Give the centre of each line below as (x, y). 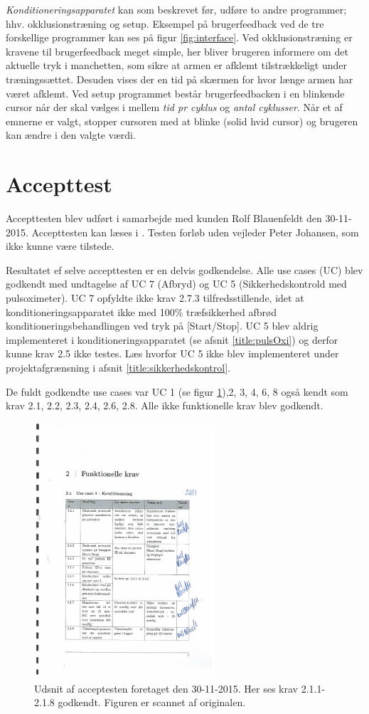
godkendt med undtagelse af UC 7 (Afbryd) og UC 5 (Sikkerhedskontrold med (176, 284)
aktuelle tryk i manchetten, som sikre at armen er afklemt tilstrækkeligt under (176, 65)
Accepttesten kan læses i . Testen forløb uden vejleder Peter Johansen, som (195, 232)
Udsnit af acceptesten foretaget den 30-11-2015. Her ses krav (166, 688)
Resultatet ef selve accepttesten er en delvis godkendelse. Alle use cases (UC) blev (184, 269)
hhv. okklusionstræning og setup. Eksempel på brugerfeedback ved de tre (165, 23)
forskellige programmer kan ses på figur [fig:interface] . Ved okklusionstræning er (179, 37)
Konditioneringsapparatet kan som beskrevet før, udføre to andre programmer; (176, 9)
